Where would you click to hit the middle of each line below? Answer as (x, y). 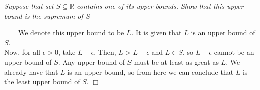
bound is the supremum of (44, 16)
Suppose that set (29, 6)
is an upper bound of (223, 33)
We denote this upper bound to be (71, 33)
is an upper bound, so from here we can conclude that (151, 72)
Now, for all (22, 52)
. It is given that (156, 33)
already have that (31, 72)
